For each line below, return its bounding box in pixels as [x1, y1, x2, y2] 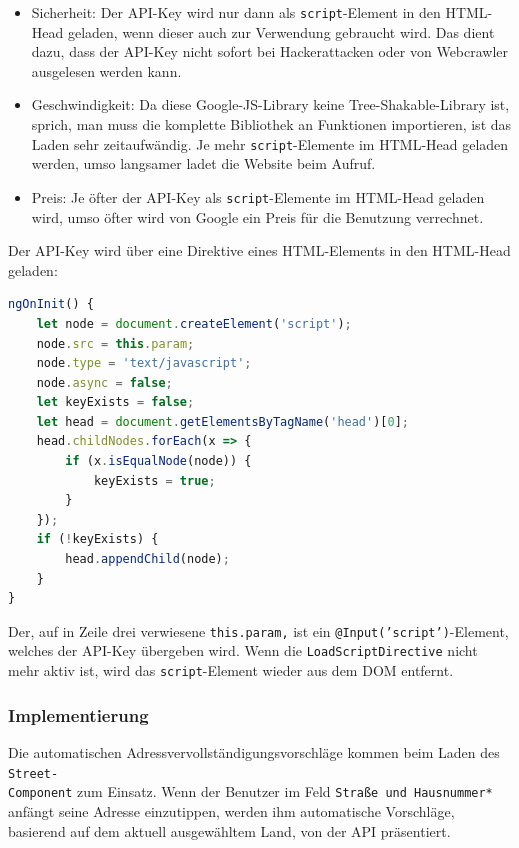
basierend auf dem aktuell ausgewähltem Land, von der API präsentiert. [8, 820, 451, 841]
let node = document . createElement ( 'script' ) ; [36, 316, 352, 331]
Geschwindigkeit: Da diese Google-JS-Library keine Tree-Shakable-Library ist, [31, 94, 510, 115]
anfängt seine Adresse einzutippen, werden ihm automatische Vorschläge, [8, 800, 455, 821]
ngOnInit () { [8, 297, 94, 312]
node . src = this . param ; [36, 336, 195, 351]
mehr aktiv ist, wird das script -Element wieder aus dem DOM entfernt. [8, 660, 454, 681]
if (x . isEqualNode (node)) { [65, 454, 252, 469]
